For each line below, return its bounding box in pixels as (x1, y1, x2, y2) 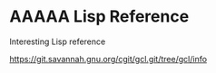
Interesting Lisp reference (9, 36, 106, 47)
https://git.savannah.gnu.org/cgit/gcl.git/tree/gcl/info (9, 53, 207, 64)
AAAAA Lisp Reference (9, 6, 190, 27)
